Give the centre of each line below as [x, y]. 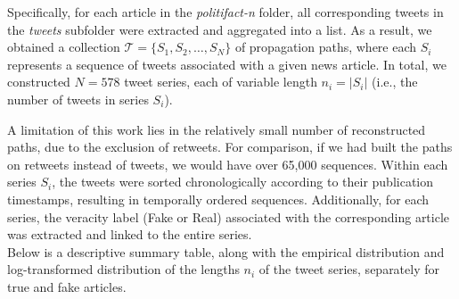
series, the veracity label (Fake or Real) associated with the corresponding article [229, 216]
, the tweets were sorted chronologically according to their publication [243, 182]
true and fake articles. [67, 286]
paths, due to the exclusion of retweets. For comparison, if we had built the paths [230, 147]
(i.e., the [395, 82]
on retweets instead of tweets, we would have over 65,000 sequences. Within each [228, 164]
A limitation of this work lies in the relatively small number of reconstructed [217, 129]
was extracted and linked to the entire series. [130, 234]
